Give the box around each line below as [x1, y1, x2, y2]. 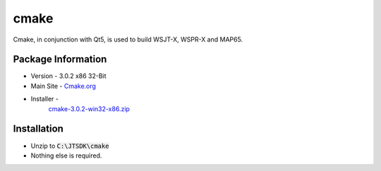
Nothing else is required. [30, 151, 102, 160]
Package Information [13, 53, 107, 65]
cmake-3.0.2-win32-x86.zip [48, 104, 131, 113]
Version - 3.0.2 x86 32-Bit [30, 72, 107, 80]
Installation [13, 123, 64, 135]
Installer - [30, 95, 59, 103]
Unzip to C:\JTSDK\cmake [30, 141, 109, 150]
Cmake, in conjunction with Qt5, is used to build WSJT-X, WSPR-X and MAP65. [13, 35, 243, 44]
